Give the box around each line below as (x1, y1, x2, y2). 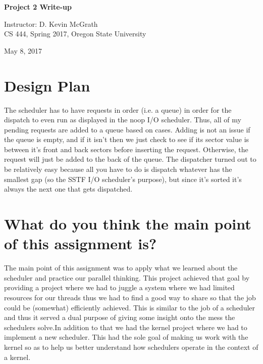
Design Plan (4, 75, 90, 96)
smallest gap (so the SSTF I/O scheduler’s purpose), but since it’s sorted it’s (4, 173, 242, 184)
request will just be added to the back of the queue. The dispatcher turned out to (4, 154, 256, 164)
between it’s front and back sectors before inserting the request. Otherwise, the (4, 144, 248, 154)
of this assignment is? (4, 233, 157, 254)
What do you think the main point (4, 213, 251, 234)
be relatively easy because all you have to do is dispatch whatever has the (4, 164, 232, 174)
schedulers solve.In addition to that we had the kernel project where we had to (4, 322, 247, 332)
